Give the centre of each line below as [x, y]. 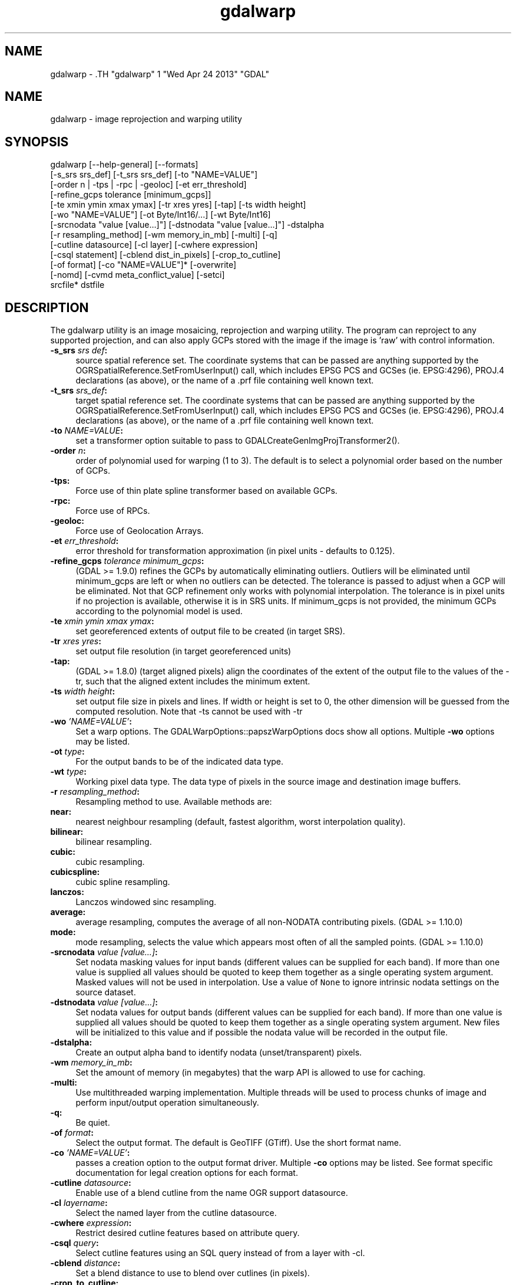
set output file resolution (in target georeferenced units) [183, 651]
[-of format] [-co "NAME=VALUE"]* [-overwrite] [143, 265]
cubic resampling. [110, 862]
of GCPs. [93, 471]
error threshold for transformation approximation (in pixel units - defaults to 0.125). [235, 551]
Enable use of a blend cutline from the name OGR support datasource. [212, 1193]
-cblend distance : [85, 1263]
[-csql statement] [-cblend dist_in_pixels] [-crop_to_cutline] [166, 255]
